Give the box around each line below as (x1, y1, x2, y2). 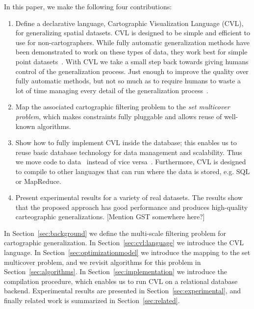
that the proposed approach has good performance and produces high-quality (15, 202, 248, 212)
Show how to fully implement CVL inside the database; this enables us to (15, 137, 237, 148)
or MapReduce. (15, 176, 61, 186)
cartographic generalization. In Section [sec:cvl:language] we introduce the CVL (4, 237, 244, 248)
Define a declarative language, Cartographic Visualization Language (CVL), (15, 18, 244, 28)
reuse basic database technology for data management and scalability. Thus (15, 147, 242, 157)
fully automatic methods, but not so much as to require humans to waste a (15, 76, 241, 86)
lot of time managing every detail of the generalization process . (15, 85, 208, 95)
